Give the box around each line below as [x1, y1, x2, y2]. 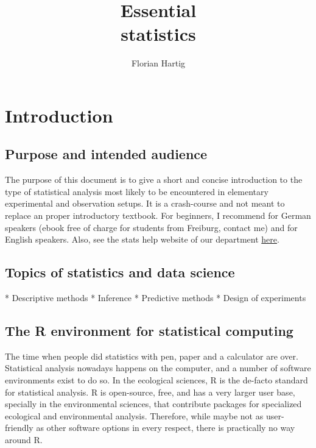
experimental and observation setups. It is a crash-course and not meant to [5, 197, 285, 210]
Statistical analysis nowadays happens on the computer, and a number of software [5, 361, 311, 374]
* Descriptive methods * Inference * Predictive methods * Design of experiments [5, 291, 306, 304]
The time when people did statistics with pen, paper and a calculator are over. [5, 349, 298, 362]
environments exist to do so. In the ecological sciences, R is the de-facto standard [5, 374, 308, 386]
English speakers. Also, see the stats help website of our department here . [5, 233, 279, 246]
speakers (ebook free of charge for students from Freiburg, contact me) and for [5, 221, 298, 233]
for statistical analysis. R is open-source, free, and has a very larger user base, [5, 385, 295, 398]
